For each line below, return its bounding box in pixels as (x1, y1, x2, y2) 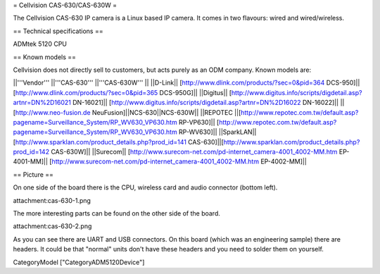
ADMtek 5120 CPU (13, 39, 67, 49)
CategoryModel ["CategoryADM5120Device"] (13, 258, 145, 266)
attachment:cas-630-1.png (13, 196, 91, 204)
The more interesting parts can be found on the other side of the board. (13, 209, 221, 218)
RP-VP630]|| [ (178, 118, 220, 126)
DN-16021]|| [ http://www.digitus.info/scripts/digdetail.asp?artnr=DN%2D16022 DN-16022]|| (72, 99, 339, 107)
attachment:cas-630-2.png (13, 222, 92, 230)
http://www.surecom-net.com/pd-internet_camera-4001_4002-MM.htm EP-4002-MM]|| (51, 157, 308, 166)
